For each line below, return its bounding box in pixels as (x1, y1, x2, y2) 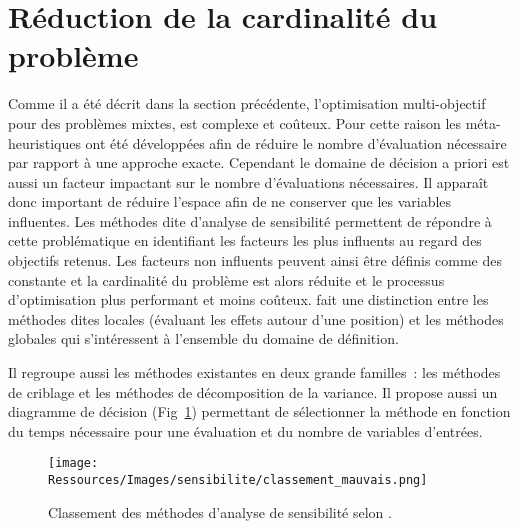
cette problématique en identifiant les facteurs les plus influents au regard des (8, 230, 482, 251)
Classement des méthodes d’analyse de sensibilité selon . (48, 501, 392, 522)
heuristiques (8, 132, 81, 153)
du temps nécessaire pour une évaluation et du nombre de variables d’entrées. (8, 420, 483, 441)
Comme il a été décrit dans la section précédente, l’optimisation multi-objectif (8, 93, 486, 114)
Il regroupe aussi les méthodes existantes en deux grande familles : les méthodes (8, 362, 501, 383)
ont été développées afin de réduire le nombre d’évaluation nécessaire (85, 132, 507, 153)
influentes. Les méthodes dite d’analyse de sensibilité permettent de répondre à (8, 210, 492, 231)
